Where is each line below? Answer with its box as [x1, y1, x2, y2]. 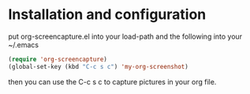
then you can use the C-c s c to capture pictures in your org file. [8, 77, 217, 86]
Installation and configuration [8, 6, 207, 24]
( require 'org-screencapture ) [8, 55, 108, 63]
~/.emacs [8, 39, 39, 49]
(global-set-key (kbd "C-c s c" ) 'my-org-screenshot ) [8, 62, 189, 70]
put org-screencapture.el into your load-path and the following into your [8, 32, 243, 41]
